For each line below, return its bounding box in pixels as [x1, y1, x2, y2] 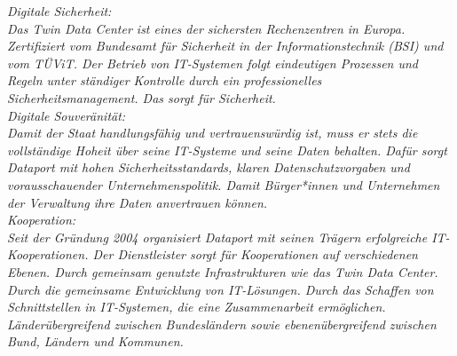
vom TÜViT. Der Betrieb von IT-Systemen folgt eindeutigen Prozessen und [7, 53, 419, 72]
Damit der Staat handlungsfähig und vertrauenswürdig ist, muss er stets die [7, 123, 418, 142]
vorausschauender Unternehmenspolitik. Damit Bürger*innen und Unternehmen [7, 175, 440, 194]
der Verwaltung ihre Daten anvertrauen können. [7, 193, 268, 211]
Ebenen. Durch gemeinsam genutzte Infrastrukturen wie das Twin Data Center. [7, 262, 438, 281]
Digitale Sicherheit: [7, 2, 112, 20]
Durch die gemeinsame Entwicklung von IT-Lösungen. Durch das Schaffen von [7, 280, 434, 298]
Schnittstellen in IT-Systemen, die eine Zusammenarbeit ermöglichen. [7, 297, 386, 316]
